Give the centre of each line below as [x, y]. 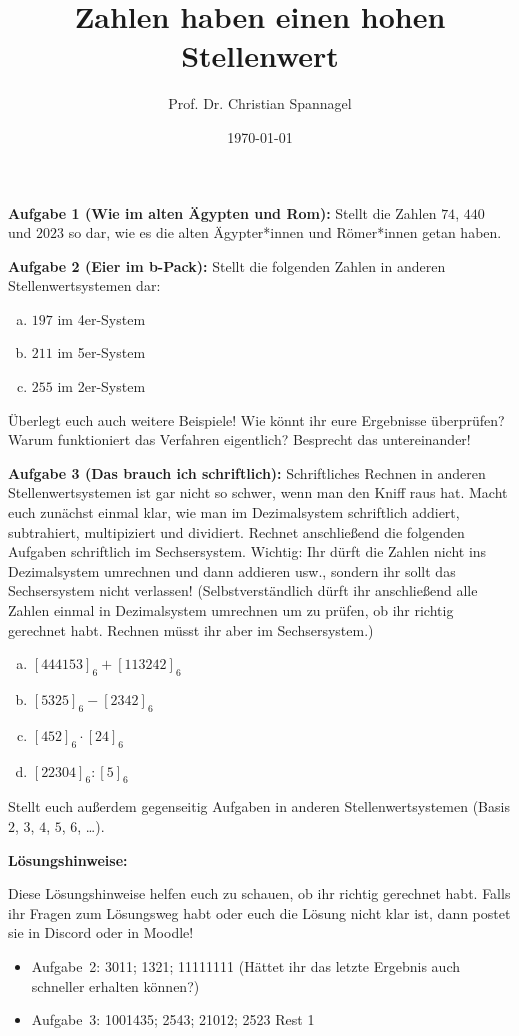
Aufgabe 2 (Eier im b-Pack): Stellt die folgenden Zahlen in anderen [227, 265]
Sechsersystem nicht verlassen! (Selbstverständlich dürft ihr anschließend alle [243, 590]
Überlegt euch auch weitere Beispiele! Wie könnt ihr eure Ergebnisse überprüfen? [256, 419]
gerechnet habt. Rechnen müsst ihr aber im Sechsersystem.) [191, 629]
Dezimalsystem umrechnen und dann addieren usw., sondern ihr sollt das [232, 570]
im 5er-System [101, 352]
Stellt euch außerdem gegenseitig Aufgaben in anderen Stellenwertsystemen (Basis [259, 806]
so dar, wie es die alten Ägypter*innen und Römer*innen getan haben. [285, 232]
